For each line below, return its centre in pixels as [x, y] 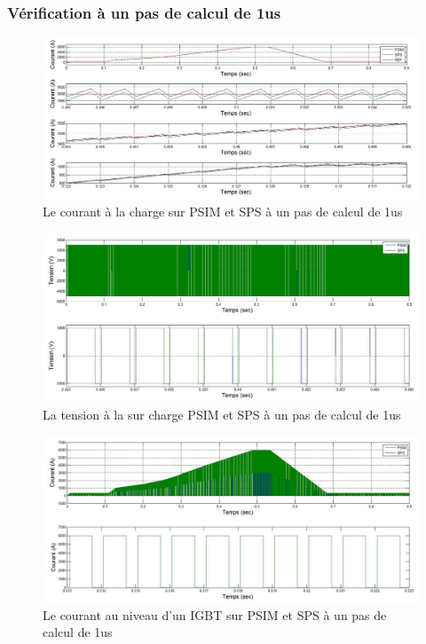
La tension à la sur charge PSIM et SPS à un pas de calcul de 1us [222, 414]
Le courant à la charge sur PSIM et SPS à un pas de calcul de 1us [223, 212]
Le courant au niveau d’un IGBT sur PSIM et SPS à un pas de [215, 614]
